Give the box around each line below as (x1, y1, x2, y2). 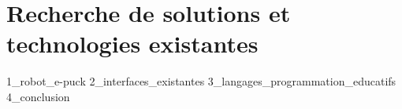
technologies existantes (6, 27, 259, 60)
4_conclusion (6, 88, 70, 104)
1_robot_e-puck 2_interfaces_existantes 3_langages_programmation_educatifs (6, 73, 396, 89)
